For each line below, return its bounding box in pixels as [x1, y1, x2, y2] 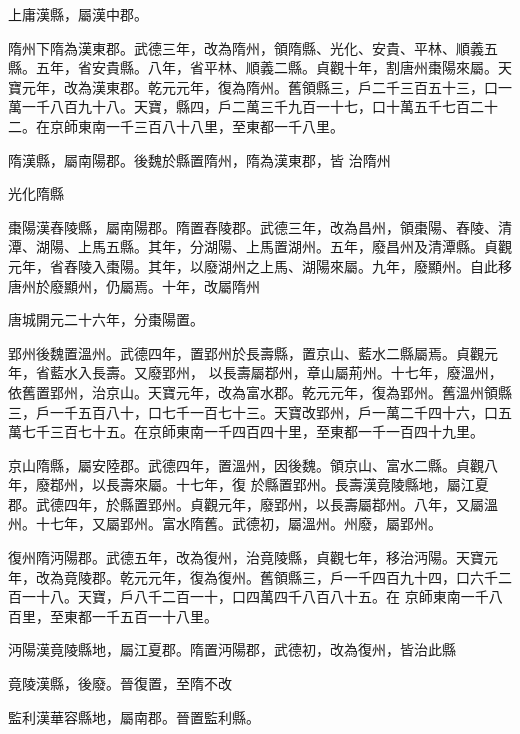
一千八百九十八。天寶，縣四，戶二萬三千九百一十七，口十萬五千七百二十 [21, 96, 498, 117]
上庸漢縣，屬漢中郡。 [8, 4, 148, 24]
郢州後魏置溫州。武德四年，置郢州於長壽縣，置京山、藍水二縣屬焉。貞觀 [8, 342, 484, 363]
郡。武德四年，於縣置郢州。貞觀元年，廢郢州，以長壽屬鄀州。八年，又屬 [8, 493, 484, 514]
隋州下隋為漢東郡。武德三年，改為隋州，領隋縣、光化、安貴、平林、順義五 [8, 37, 498, 58]
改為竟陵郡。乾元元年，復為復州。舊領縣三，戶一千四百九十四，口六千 [35, 566, 498, 587]
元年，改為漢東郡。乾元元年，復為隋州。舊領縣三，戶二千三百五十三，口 [21, 76, 498, 97]
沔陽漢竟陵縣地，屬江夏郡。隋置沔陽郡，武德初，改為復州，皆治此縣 [8, 639, 456, 660]
